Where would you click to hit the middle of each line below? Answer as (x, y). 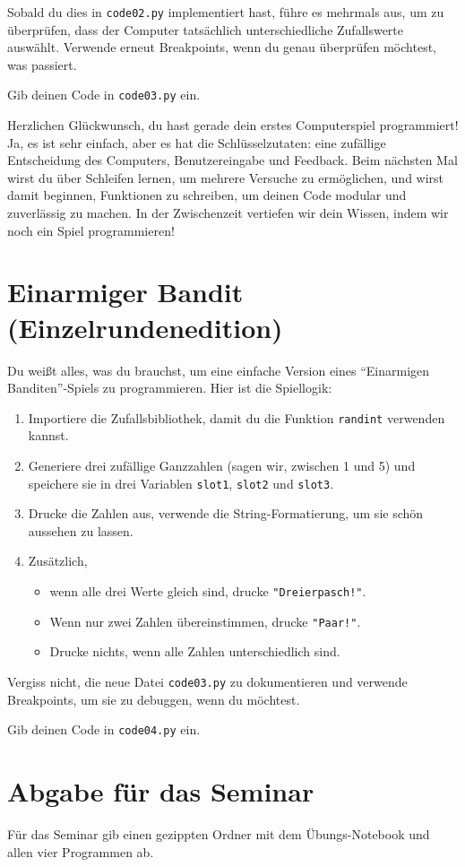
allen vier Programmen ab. (81, 851)
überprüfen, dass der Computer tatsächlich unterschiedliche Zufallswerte (206, 29)
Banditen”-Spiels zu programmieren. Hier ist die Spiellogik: (170, 388)
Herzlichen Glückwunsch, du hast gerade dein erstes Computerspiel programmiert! (233, 125)
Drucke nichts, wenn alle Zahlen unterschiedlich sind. (195, 651)
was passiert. (42, 64)
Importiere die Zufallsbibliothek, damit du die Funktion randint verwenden (237, 417)
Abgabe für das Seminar (161, 791)
